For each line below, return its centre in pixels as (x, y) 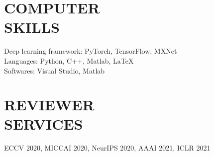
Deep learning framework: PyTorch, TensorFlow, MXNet (91, 51)
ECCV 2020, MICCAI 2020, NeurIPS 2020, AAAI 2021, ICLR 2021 (107, 148)
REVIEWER (49, 105)
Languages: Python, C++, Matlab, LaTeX (69, 60)
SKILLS (32, 27)
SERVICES (44, 124)
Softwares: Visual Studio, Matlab (54, 70)
